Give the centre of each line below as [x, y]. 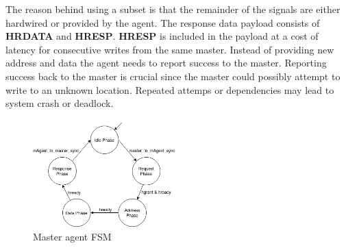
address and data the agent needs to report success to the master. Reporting [166, 63]
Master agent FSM [72, 236]
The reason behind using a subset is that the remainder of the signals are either [173, 9]
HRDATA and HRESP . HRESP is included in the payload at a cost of [162, 36]
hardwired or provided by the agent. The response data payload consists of [163, 22]
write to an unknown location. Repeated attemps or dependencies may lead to [170, 89]
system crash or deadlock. [60, 103]
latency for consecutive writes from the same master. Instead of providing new [170, 49]
